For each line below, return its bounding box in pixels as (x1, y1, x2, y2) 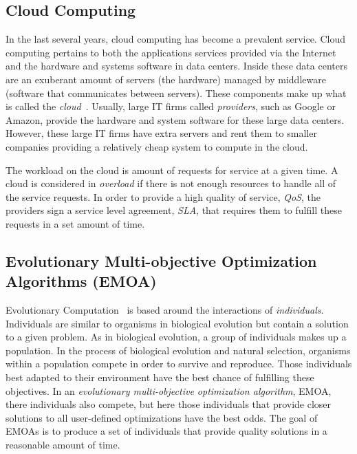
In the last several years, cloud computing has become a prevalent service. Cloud (6, 32, 345, 46)
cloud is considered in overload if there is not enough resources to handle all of (6, 176, 336, 191)
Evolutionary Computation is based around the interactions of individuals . (6, 303, 324, 317)
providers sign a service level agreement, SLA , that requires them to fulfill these (6, 203, 342, 217)
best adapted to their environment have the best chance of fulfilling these (6, 370, 314, 385)
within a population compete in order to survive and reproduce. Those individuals (6, 356, 352, 371)
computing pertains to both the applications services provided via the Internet (6, 45, 336, 59)
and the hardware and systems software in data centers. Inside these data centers (6, 58, 347, 73)
